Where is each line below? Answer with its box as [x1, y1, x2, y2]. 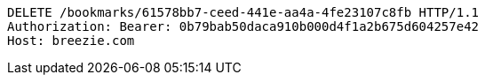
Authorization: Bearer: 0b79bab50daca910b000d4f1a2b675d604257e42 [7, 19, 480, 34]
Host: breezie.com [7, 34, 135, 48]
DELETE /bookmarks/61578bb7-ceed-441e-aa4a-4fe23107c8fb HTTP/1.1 [7, 5, 480, 19]
